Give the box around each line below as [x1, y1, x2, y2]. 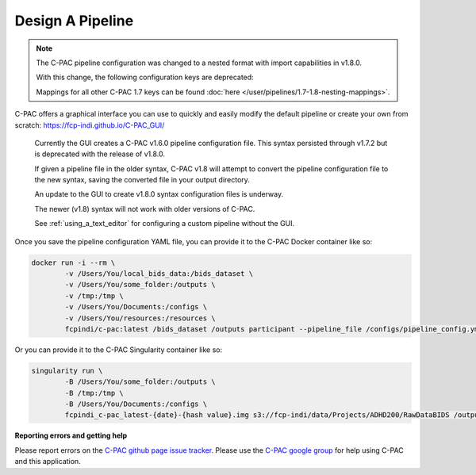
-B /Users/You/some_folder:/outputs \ [64, 377, 216, 386]
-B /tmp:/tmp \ [64, 389, 125, 397]
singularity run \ [31, 366, 103, 375]
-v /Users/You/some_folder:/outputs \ [64, 280, 216, 289]
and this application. [14, 457, 81, 466]
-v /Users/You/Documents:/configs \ [64, 302, 208, 312]
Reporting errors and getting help [14, 431, 128, 440]
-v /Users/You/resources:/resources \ [64, 313, 216, 323]
